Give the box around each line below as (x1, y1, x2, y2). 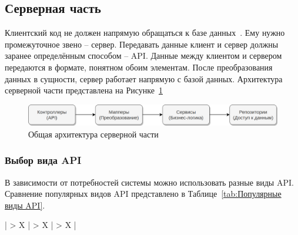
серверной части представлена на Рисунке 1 (5, 84, 163, 96)
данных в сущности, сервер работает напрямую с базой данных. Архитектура (5, 72, 283, 85)
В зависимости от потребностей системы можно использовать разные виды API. (5, 176, 294, 188)
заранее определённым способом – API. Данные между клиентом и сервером (5, 49, 282, 62)
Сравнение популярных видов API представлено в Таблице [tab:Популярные (5, 187, 282, 200)
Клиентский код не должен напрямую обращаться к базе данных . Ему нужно (5, 26, 285, 39)
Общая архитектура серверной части (28, 127, 159, 140)
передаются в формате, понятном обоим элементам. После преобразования (5, 61, 273, 73)
